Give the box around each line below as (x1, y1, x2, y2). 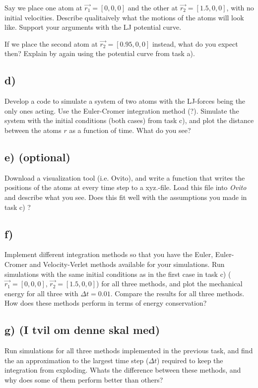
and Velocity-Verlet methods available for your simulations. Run (29, 259, 225, 269)
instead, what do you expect (152, 38, 238, 49)
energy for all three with (4, 288, 78, 298)
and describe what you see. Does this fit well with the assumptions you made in (4, 192, 247, 202)
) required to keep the (157, 355, 223, 365)
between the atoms (4, 125, 62, 135)
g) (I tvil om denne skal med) (4, 322, 160, 337)
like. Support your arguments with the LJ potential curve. (4, 22, 182, 32)
